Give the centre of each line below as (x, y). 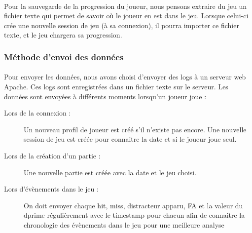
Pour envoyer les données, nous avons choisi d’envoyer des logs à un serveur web (125, 77)
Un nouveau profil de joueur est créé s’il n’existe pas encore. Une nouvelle (135, 129)
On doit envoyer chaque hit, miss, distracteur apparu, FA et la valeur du (133, 205)
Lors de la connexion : (37, 113)
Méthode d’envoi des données (64, 57)
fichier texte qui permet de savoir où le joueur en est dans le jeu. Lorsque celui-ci (126, 16)
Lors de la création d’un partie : (52, 155)
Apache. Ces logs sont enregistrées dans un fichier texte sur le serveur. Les (116, 86)
